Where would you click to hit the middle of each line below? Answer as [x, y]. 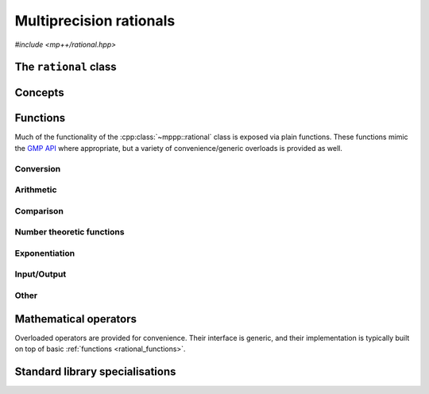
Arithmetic [36, 190]
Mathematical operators [75, 319]
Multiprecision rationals [95, 21]
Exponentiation [45, 253]
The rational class [66, 67]
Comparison [39, 211]
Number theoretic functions [70, 232]
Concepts [39, 93]
